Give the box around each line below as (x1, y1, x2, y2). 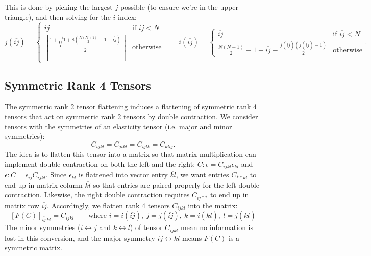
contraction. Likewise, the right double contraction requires (5, 189, 190, 200)
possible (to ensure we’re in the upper (120, 2, 238, 12)
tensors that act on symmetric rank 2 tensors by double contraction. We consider (5, 111, 258, 122)
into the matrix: (188, 200, 238, 210)
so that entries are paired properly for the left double (93, 179, 259, 190)
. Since (45, 169, 67, 180)
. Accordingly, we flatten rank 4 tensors (47, 200, 170, 210)
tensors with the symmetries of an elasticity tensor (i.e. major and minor (5, 121, 232, 131)
